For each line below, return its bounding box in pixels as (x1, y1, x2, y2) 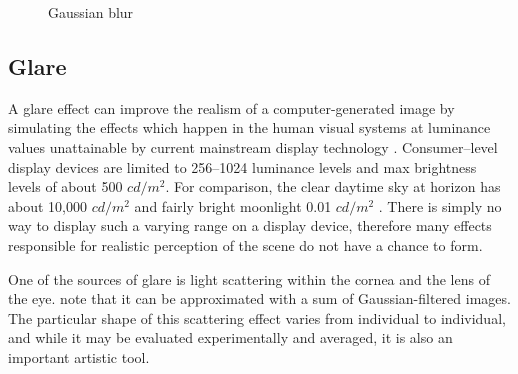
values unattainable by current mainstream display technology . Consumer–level (8, 136, 498, 157)
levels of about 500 (8, 176, 123, 197)
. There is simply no (378, 195, 502, 216)
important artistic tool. (8, 346, 150, 367)
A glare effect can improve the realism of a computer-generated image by (8, 97, 455, 118)
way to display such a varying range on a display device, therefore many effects (8, 215, 492, 236)
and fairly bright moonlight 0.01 (134, 195, 332, 216)
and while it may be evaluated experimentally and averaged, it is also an (8, 327, 453, 348)
